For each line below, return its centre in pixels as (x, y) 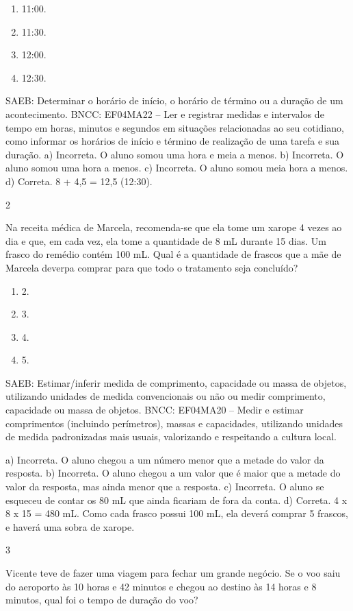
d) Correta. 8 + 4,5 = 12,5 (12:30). (79, 181)
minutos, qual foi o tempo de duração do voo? (102, 600)
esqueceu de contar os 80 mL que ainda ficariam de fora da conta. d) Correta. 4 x (176, 500)
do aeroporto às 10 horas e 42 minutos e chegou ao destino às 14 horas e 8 (161, 586)
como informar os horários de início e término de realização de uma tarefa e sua (173, 141)
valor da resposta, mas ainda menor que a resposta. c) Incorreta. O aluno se (165, 487)
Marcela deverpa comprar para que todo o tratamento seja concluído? (152, 267)
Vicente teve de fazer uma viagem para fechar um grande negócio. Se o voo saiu (173, 573)
